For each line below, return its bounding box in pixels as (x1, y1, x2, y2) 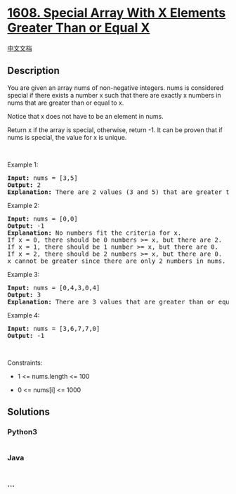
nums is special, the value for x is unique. (7, 133, 127, 141)
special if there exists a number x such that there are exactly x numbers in (7, 91, 221, 99)
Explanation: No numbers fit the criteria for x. (7, 228, 182, 237)
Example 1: (7, 160, 39, 169)
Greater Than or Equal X (7, 20, 150, 36)
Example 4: (7, 311, 40, 319)
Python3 (7, 427, 37, 437)
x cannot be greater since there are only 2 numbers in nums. (7, 256, 226, 265)
